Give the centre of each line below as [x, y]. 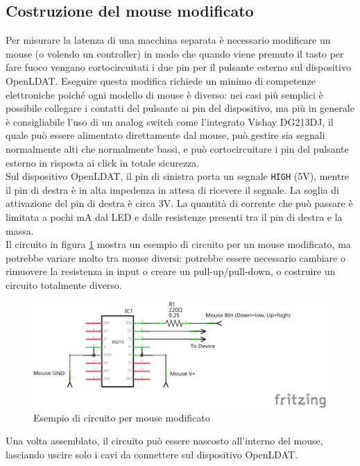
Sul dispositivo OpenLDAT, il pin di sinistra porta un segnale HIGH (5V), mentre [178, 176]
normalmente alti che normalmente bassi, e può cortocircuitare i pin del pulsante [177, 148]
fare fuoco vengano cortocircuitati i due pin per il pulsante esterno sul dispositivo [179, 67]
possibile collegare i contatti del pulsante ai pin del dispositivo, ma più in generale [180, 108]
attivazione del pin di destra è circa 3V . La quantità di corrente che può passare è [179, 203]
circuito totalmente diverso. [64, 284]
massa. [20, 230]
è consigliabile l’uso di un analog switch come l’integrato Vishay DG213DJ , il [170, 121]
